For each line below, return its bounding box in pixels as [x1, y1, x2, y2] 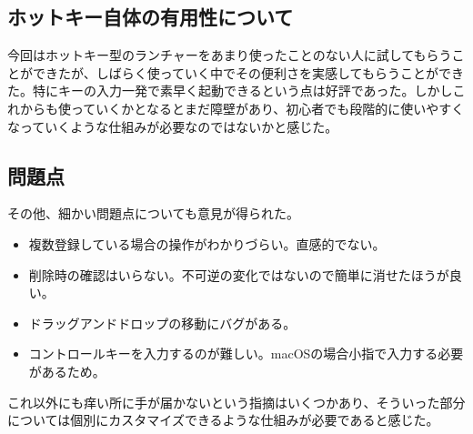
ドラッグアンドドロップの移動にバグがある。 [28, 313, 297, 332]
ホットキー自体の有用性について [7, 3, 294, 31]
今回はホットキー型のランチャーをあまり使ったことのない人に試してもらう [7, 45, 452, 65]
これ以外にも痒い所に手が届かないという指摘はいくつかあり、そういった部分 [7, 392, 466, 411]
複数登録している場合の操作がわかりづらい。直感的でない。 [28, 234, 386, 253]
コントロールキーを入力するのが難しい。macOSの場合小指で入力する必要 [28, 344, 464, 363]
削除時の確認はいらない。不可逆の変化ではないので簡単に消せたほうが [28, 265, 449, 284]
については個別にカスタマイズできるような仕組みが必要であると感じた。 [7, 410, 439, 429]
